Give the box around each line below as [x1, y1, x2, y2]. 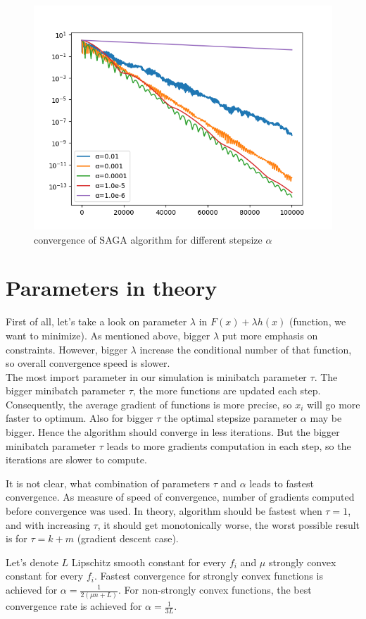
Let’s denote [6, 554, 58, 569]
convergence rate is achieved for [6, 599, 142, 613]
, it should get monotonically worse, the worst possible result [97, 517, 360, 532]
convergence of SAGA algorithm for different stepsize [34, 232, 263, 246]
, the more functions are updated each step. [132, 383, 321, 398]
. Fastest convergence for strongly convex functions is [94, 568, 323, 583]
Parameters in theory [6, 273, 217, 302]
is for [6, 531, 27, 546]
